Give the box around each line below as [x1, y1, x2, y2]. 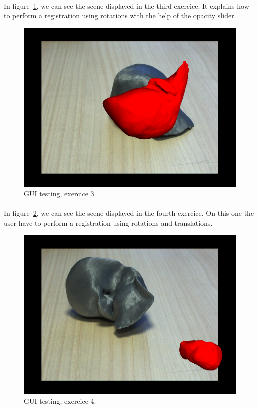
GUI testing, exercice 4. [24, 395, 96, 406]
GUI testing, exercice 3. [24, 188, 96, 199]
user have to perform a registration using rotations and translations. [4, 217, 213, 228]
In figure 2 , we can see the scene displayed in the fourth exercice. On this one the [4, 208, 254, 218]
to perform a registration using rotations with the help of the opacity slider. [4, 10, 236, 21]
